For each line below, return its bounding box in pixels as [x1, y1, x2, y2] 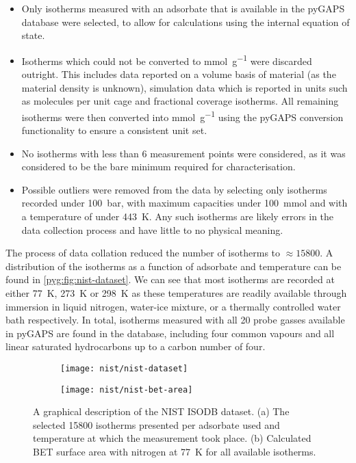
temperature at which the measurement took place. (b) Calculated [33, 431, 311, 445]
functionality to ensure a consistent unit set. [21, 123, 207, 137]
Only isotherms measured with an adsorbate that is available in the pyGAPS [21, 1, 345, 15]
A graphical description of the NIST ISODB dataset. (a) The [33, 404, 290, 419]
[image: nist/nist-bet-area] [60, 384, 193, 395]
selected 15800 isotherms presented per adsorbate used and [33, 417, 280, 432]
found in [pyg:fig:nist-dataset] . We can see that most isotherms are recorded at [5, 272, 335, 287]
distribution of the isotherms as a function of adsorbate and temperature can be [5, 259, 342, 273]
